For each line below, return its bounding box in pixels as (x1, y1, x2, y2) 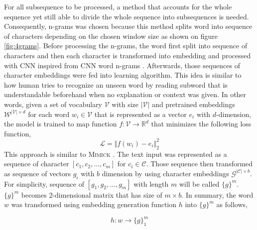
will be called (179, 178, 220, 189)
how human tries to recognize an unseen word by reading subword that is (4, 79, 228, 90)
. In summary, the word (181, 189, 254, 200)
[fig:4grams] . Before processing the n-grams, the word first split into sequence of (4, 40, 248, 51)
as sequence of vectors (4, 168, 71, 178)
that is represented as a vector (94, 109, 187, 119)
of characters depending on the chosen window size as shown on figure (4, 30, 218, 41)
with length (133, 178, 169, 189)
